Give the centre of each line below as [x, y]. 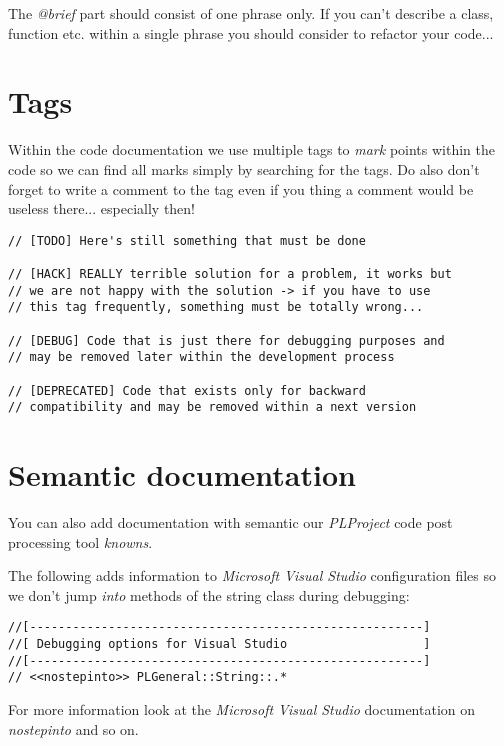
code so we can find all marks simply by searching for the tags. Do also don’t [244, 168]
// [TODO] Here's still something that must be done [187, 240]
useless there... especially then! [101, 208]
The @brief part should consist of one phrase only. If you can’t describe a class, [251, 13]
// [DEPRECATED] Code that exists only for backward [187, 390]
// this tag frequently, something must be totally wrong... [216, 307]
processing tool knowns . [80, 541]
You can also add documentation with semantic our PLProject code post [230, 522]
